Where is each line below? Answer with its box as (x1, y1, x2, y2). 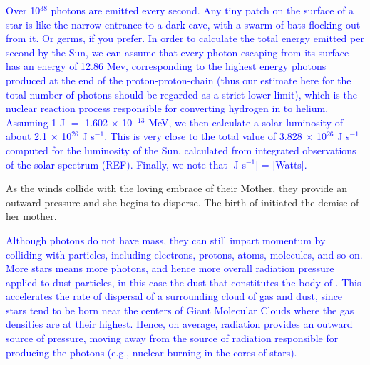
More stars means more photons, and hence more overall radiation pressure (6, 261, 334, 276)
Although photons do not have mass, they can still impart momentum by (6, 232, 326, 247)
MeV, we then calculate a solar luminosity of (148, 114, 343, 129)
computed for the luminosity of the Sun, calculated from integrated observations (6, 142, 356, 157)
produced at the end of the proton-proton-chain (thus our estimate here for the (6, 72, 351, 87)
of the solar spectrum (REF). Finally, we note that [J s (6, 156, 246, 171)
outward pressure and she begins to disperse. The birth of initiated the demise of (6, 194, 359, 209)
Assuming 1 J (6, 114, 66, 129)
